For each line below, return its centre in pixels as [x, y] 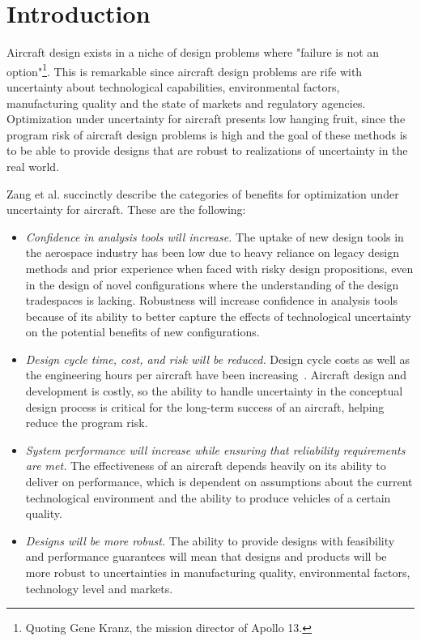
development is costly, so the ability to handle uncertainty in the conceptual [214, 391]
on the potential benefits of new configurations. [142, 332]
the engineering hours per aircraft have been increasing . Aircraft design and [216, 375]
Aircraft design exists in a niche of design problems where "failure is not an [193, 52]
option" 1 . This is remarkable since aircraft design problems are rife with [185, 70]
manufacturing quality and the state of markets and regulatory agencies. [186, 103]
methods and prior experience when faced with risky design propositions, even [219, 268]
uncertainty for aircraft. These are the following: [126, 209]
